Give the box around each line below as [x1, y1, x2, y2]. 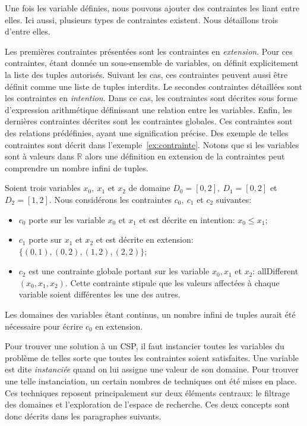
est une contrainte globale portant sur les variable [29, 265, 210, 277]
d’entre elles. [5, 25, 50, 37]
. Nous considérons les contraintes [49, 193, 172, 205]
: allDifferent [252, 265, 299, 277]
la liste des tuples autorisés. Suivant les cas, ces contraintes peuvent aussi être [5, 68, 288, 80]
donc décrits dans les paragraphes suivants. [5, 409, 162, 422]
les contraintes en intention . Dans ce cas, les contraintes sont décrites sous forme [5, 92, 297, 104]
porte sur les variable [29, 213, 105, 225]
